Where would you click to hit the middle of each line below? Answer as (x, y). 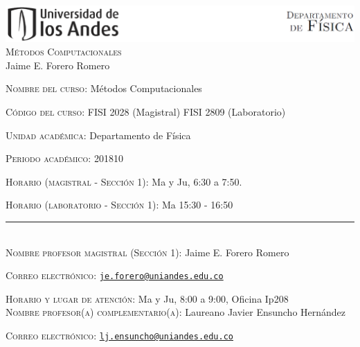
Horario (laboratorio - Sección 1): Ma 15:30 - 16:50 (119, 205)
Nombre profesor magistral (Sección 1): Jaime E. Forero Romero (147, 252)
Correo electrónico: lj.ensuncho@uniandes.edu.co (120, 336)
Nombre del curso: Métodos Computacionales (104, 88)
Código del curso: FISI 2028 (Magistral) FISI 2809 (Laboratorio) (146, 112)
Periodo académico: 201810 (64, 158)
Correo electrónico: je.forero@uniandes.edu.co (115, 275)
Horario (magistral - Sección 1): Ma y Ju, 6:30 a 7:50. (124, 181)
